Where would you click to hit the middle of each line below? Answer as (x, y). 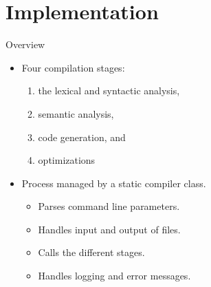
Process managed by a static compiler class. (114, 183)
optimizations (67, 160)
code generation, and (82, 137)
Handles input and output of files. (109, 229)
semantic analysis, (76, 113)
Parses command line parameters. (109, 206)
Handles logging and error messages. (114, 276)
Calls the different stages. (91, 252)
